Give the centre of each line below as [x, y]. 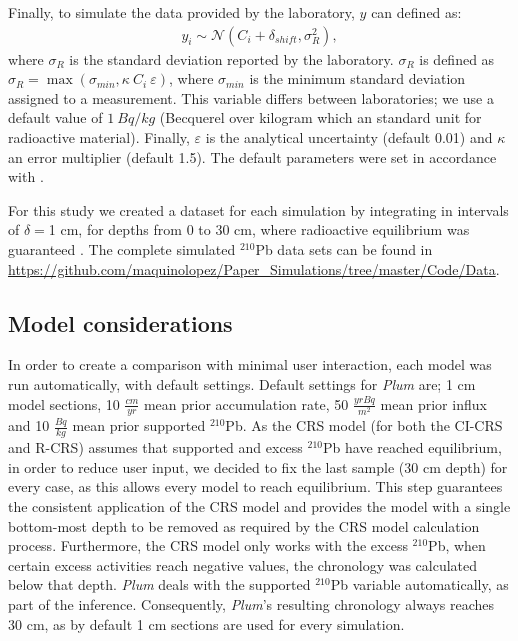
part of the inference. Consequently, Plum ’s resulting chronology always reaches [251, 603]
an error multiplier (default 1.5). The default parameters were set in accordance [252, 156]
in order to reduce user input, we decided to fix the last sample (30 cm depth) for [258, 466]
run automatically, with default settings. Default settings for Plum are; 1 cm [242, 383]
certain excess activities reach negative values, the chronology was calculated [243, 564]
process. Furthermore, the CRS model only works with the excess [208, 545]
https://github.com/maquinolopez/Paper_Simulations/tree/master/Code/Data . [254, 268]
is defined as [457, 58]
